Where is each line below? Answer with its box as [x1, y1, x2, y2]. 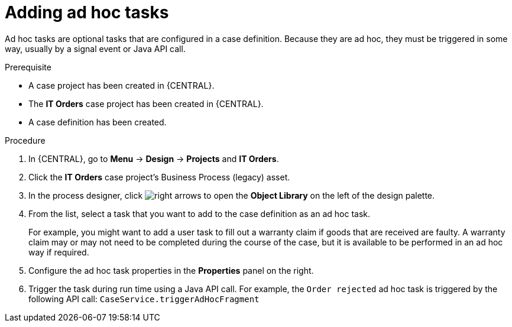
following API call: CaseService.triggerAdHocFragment [28, 293, 260, 304]
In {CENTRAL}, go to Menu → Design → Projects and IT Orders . [28, 153, 279, 164]
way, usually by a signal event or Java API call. [5, 43, 186, 54]
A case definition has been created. [28, 116, 167, 127]
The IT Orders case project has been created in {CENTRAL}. [28, 98, 264, 109]
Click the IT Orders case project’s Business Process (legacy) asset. [28, 171, 290, 182]
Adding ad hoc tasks [5, 2, 169, 22]
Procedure [5, 135, 46, 145]
